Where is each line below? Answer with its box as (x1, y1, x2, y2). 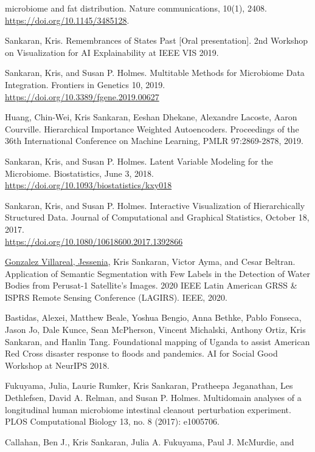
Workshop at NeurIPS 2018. (5, 358, 109, 371)
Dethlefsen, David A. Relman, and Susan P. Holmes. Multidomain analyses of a (5, 391, 302, 404)
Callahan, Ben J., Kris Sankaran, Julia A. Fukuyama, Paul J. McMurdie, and (5, 435, 294, 448)
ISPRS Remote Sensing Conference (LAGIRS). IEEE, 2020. (5, 290, 227, 303)
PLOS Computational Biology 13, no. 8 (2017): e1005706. (5, 415, 220, 428)
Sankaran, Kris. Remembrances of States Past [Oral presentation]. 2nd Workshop (5, 34, 308, 47)
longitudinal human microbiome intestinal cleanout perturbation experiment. (5, 403, 291, 416)
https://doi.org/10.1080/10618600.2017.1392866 (5, 235, 183, 247)
